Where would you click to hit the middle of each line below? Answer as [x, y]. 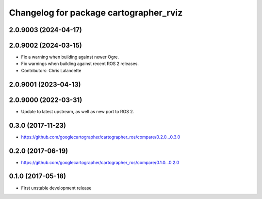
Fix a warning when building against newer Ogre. [70, 57]
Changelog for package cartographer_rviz [96, 13]
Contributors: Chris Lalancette [51, 70]
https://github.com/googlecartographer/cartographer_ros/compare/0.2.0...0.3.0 [101, 137]
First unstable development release [56, 188]
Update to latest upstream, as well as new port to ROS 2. [78, 111]
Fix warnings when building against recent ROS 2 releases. [80, 64]
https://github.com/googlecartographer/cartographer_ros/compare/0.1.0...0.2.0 [100, 162]
